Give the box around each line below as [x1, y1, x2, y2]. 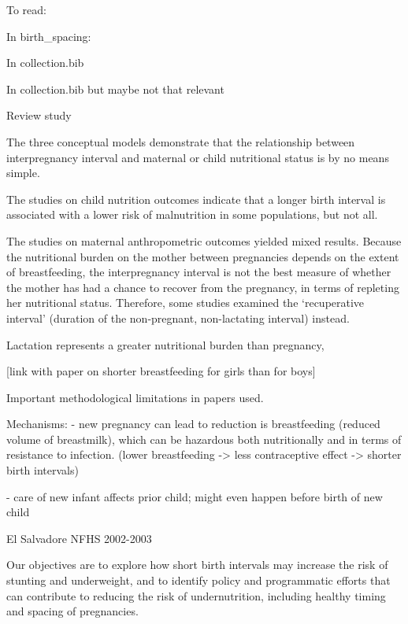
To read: [6, 2, 46, 17]
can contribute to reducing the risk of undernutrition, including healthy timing [6, 587, 386, 604]
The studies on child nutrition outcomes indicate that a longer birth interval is [6, 190, 386, 207]
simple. [6, 164, 40, 181]
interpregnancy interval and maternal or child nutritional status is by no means [6, 149, 389, 165]
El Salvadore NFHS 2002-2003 [6, 530, 152, 546]
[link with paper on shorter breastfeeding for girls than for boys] [6, 363, 316, 379]
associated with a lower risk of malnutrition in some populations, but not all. [6, 206, 378, 223]
